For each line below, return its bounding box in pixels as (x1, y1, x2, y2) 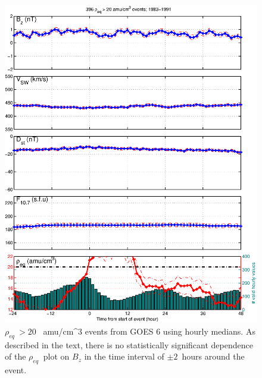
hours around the (182, 350, 245, 363)
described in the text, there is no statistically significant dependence (5, 338, 253, 351)
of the (5, 350, 26, 363)
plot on (43, 350, 70, 363)
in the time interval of (84, 350, 164, 363)
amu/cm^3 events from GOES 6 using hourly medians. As (43, 325, 255, 338)
